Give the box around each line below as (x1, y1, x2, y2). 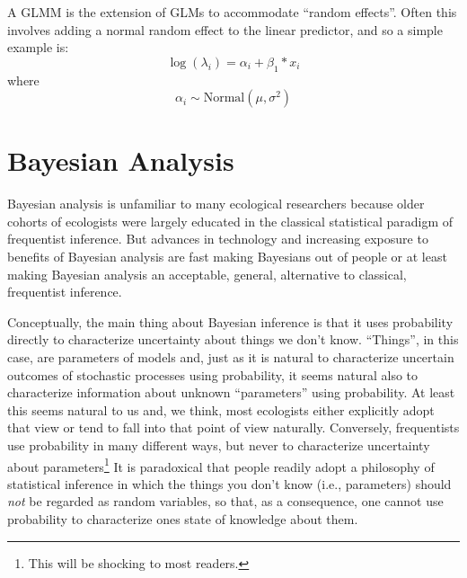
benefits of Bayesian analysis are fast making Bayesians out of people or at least (7, 247, 447, 266)
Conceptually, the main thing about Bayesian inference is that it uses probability (7, 312, 454, 331)
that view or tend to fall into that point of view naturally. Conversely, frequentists (7, 418, 460, 437)
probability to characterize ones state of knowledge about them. (7, 510, 358, 529)
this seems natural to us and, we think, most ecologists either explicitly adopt (7, 400, 435, 419)
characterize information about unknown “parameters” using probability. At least (7, 383, 455, 402)
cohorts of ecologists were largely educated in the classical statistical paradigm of (7, 211, 454, 230)
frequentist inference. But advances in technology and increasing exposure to (7, 229, 428, 248)
